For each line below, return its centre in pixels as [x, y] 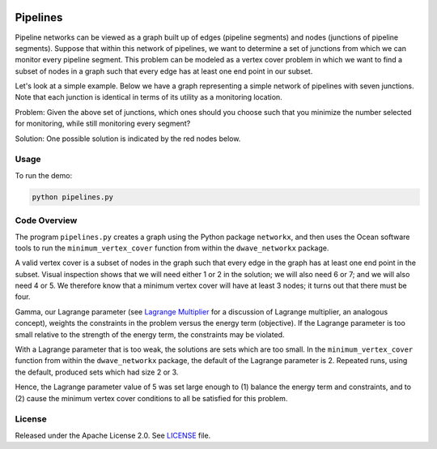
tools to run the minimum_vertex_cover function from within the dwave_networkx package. [172, 248]
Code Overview [46, 220]
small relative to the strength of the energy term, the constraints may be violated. [150, 334]
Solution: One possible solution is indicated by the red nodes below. [128, 139]
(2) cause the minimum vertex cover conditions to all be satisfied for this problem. [151, 398]
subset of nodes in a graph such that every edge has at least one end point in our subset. [164, 71]
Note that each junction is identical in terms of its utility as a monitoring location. [148, 97]
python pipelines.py [72, 197]
